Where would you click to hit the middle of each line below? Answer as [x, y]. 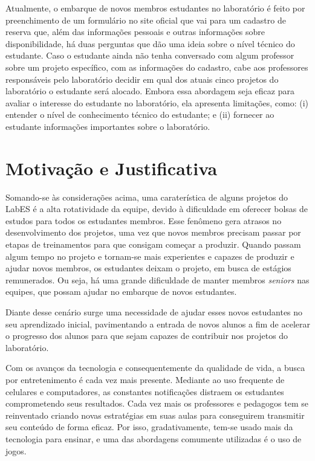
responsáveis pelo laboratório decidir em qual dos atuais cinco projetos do [142, 79]
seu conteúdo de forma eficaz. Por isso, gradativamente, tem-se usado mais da [149, 427]
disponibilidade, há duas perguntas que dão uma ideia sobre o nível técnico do [150, 43]
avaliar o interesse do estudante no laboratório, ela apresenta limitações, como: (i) [157, 102]
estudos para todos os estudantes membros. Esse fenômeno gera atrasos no [144, 220]
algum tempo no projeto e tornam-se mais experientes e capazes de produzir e [150, 256]
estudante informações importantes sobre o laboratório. [108, 126]
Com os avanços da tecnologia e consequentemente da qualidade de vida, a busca [155, 368]
